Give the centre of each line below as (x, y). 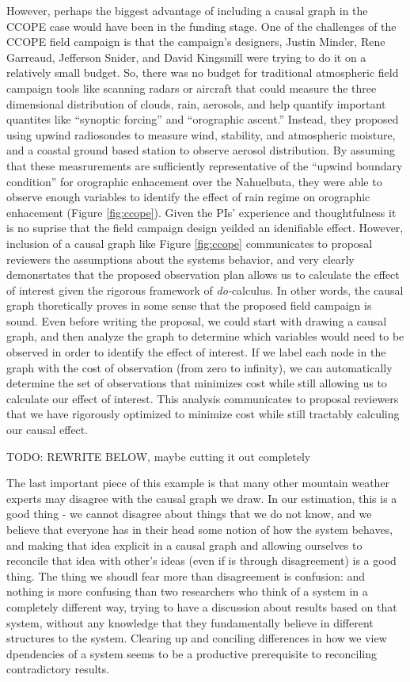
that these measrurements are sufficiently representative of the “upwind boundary (205, 165)
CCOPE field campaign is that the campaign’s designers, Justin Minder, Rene (196, 42)
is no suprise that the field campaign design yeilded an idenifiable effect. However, (205, 228)
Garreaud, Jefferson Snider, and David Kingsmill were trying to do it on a (186, 57)
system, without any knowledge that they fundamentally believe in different (190, 622)
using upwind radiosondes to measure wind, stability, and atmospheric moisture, (201, 134)
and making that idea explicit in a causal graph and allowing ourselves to (184, 545)
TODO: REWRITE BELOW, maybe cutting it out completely (159, 456)
